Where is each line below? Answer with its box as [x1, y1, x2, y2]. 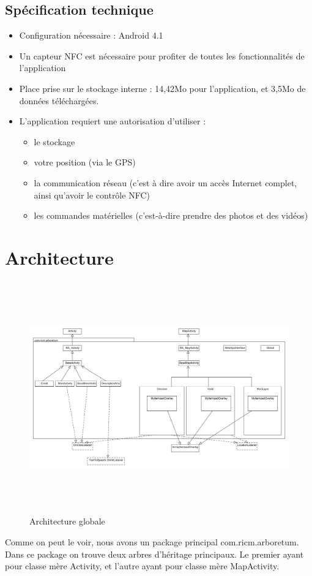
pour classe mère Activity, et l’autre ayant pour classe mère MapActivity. [5, 559, 280, 572]
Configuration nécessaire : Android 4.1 [19, 29, 163, 42]
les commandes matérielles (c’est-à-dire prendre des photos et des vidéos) [34, 209, 308, 222]
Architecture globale [29, 515, 105, 528]
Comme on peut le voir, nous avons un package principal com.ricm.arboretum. [5, 535, 299, 548]
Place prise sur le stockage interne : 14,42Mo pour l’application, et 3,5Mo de [19, 81, 306, 94]
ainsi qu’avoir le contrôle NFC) [34, 188, 150, 201]
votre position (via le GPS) [34, 156, 136, 169]
